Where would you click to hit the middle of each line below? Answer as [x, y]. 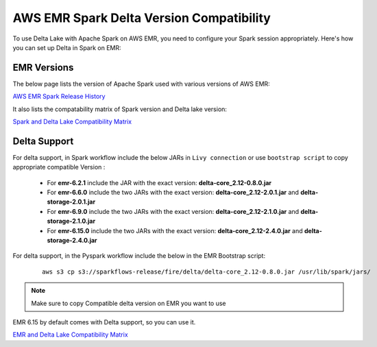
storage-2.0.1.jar [71, 202]
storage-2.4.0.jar [72, 241]
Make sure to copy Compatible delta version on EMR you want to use [129, 303]
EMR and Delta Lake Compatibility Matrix [70, 335]
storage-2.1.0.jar [71, 221]
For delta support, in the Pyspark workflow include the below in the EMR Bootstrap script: [139, 256]
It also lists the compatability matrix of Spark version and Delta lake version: [120, 109]
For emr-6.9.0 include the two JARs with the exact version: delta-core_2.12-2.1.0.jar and [173, 211]
